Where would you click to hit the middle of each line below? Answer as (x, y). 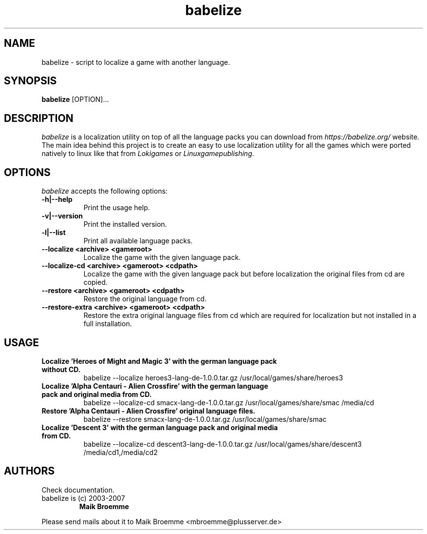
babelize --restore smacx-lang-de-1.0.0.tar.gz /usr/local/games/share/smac (205, 419)
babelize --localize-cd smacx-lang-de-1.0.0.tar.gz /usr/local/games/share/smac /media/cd (229, 402)
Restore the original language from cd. (145, 299)
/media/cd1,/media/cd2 (121, 452)
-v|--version (62, 216)
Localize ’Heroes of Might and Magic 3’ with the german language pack (159, 361)
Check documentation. (78, 490)
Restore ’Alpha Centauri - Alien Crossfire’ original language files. (148, 411)
